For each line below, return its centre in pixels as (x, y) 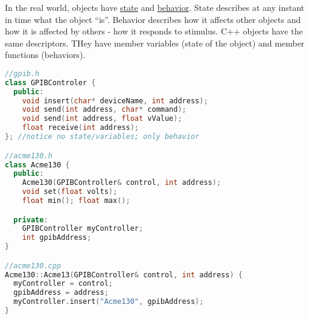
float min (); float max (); (76, 201)
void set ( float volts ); (70, 192)
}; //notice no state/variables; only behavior (102, 137)
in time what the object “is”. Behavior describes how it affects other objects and (153, 19)
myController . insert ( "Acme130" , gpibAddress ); (109, 302)
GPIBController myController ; (83, 229)
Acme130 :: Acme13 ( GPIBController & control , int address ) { (124, 275)
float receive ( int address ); (80, 128)
